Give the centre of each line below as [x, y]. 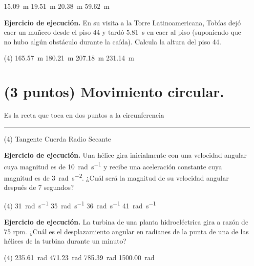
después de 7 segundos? [39, 187]
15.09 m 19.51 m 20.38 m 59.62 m [57, 6]
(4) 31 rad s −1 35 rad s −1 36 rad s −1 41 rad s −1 [80, 205]
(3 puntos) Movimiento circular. [114, 92]
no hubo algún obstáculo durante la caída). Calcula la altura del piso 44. [113, 41]
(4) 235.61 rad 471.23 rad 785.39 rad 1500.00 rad [79, 257]
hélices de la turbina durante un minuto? [65, 241]
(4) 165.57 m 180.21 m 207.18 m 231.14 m [69, 58]
